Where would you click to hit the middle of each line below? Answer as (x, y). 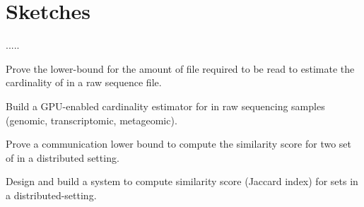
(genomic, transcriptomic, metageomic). (92, 120)
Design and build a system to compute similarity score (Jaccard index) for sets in (182, 181)
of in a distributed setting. (63, 157)
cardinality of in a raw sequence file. (84, 82)
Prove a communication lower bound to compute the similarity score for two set (179, 144)
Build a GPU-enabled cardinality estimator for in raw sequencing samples (165, 106)
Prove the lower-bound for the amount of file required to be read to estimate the (180, 68)
